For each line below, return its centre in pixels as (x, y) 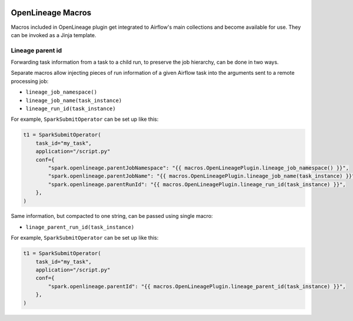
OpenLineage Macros (51, 13)
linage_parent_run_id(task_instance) (80, 227)
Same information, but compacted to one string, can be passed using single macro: (112, 216)
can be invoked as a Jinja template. (54, 35)
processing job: (30, 81)
